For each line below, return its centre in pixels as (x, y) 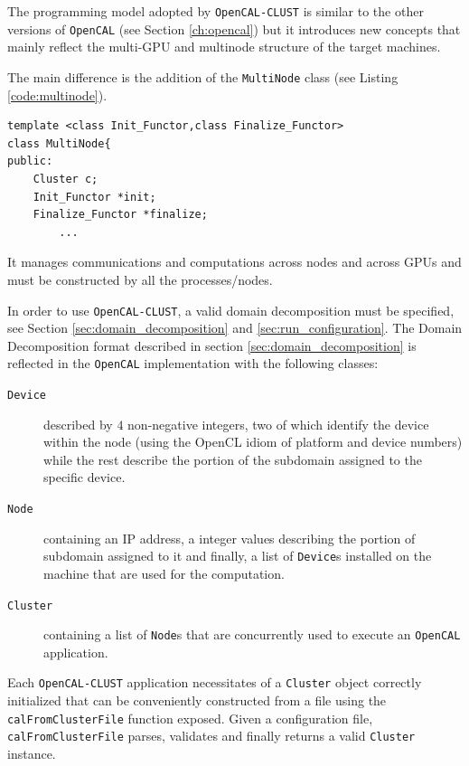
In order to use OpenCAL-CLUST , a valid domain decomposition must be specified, (231, 310)
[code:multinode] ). (57, 95)
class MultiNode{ (59, 143)
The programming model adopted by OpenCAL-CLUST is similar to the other (216, 11)
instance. (32, 753)
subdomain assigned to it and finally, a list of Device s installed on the (238, 556)
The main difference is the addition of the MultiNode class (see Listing (203, 76)
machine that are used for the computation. (164, 573)
